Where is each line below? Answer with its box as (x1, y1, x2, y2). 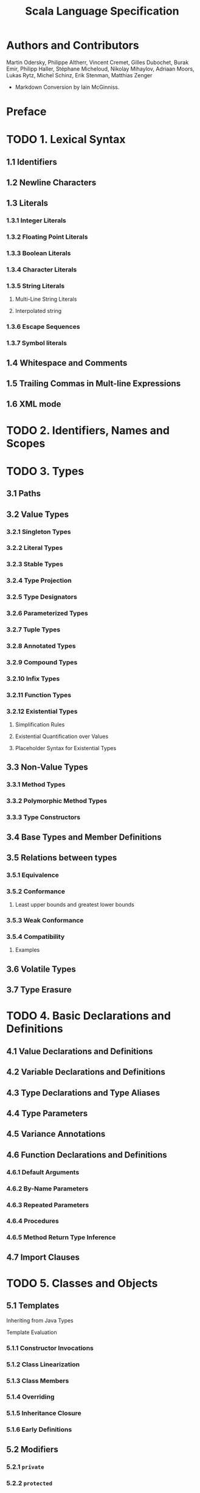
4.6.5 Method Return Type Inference (6, 1233, 116, 1242)
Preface (6, 105, 47, 119)
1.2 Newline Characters (6, 178, 97, 188)
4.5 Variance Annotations (6, 1129, 106, 1139)
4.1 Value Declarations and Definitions (6, 1046, 153, 1056)
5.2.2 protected (6, 1478, 53, 1487)
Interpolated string (15, 307, 62, 315)
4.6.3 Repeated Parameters (6, 1201, 89, 1209)
